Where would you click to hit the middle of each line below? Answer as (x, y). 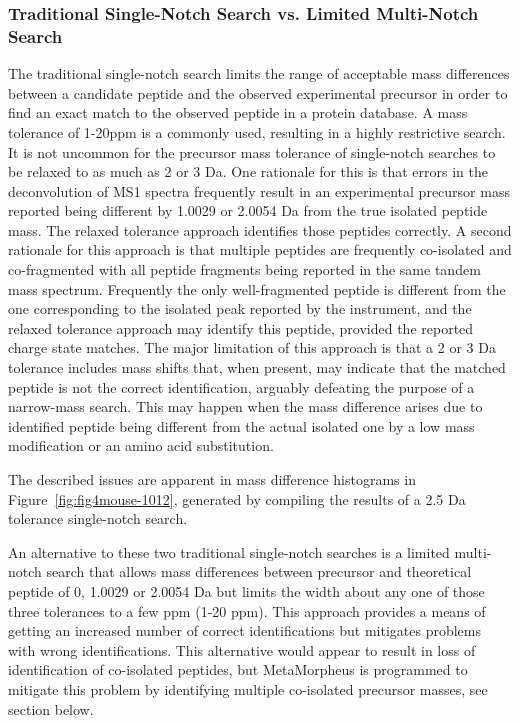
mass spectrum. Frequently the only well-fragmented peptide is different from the (257, 288)
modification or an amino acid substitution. (141, 445)
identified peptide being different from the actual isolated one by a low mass (241, 425)
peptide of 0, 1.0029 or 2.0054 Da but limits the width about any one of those (246, 590)
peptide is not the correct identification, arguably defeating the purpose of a (241, 386)
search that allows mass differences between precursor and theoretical (259, 571)
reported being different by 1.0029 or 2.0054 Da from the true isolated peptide (248, 210)
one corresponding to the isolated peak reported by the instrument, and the (240, 308)
